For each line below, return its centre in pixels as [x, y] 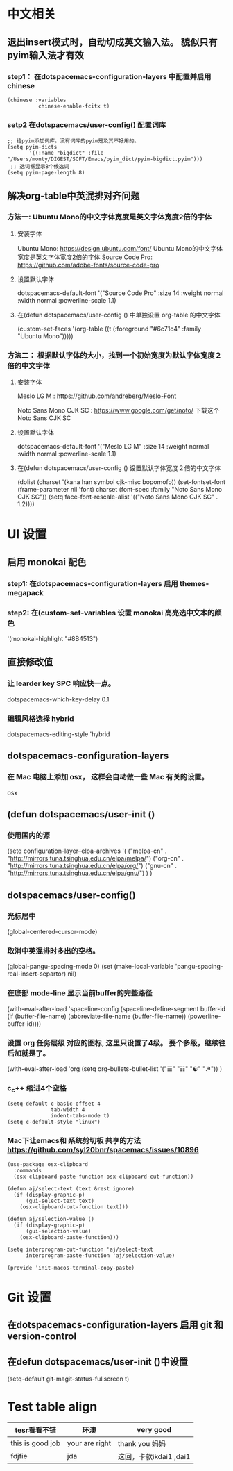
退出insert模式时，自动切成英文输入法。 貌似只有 [112, 42]
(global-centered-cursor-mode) [52, 932]
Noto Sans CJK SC [44, 418]
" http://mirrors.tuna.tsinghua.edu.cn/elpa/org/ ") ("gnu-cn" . [92, 866]
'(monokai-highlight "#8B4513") [53, 638]
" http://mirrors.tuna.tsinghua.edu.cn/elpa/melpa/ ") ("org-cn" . [95, 858]
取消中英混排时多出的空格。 [53, 951]
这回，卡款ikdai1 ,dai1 [154, 1457]
